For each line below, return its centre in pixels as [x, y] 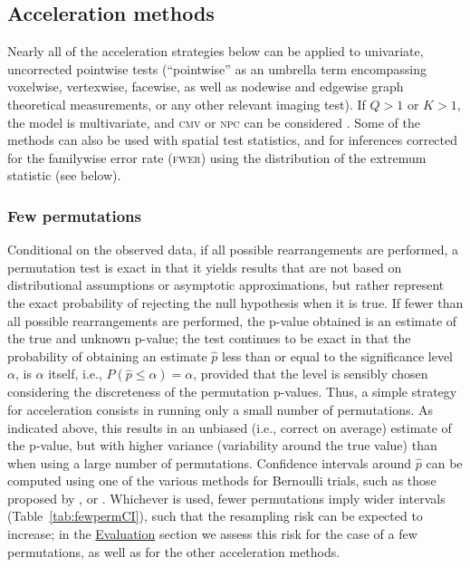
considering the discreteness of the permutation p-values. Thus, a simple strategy [232, 392]
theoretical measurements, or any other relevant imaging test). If [187, 104]
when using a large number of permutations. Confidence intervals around [210, 462]
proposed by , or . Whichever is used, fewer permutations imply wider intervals [226, 498]
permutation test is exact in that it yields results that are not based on [205, 267]
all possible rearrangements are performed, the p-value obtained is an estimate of [232, 320]
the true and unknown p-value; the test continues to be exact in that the [209, 338]
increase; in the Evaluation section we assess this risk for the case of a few [212, 534]
